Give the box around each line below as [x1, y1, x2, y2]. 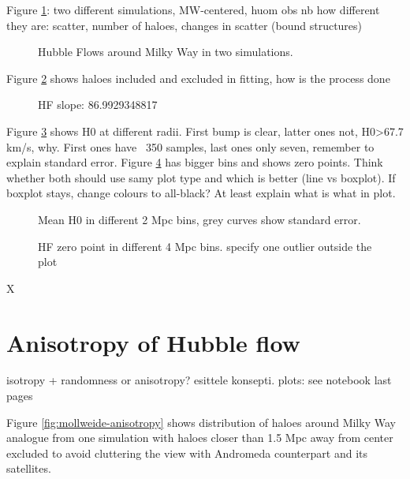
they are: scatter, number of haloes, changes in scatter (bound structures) [6, 17, 363, 33]
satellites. [6, 460, 51, 477]
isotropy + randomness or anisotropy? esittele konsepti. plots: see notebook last [6, 372, 392, 388]
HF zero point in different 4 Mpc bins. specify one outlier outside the [38, 238, 372, 254]
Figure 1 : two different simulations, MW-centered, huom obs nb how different [6, 2, 380, 17]
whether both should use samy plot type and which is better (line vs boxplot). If [6, 169, 396, 185]
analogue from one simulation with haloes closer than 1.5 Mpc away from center [6, 429, 393, 446]
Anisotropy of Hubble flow [6, 326, 300, 358]
